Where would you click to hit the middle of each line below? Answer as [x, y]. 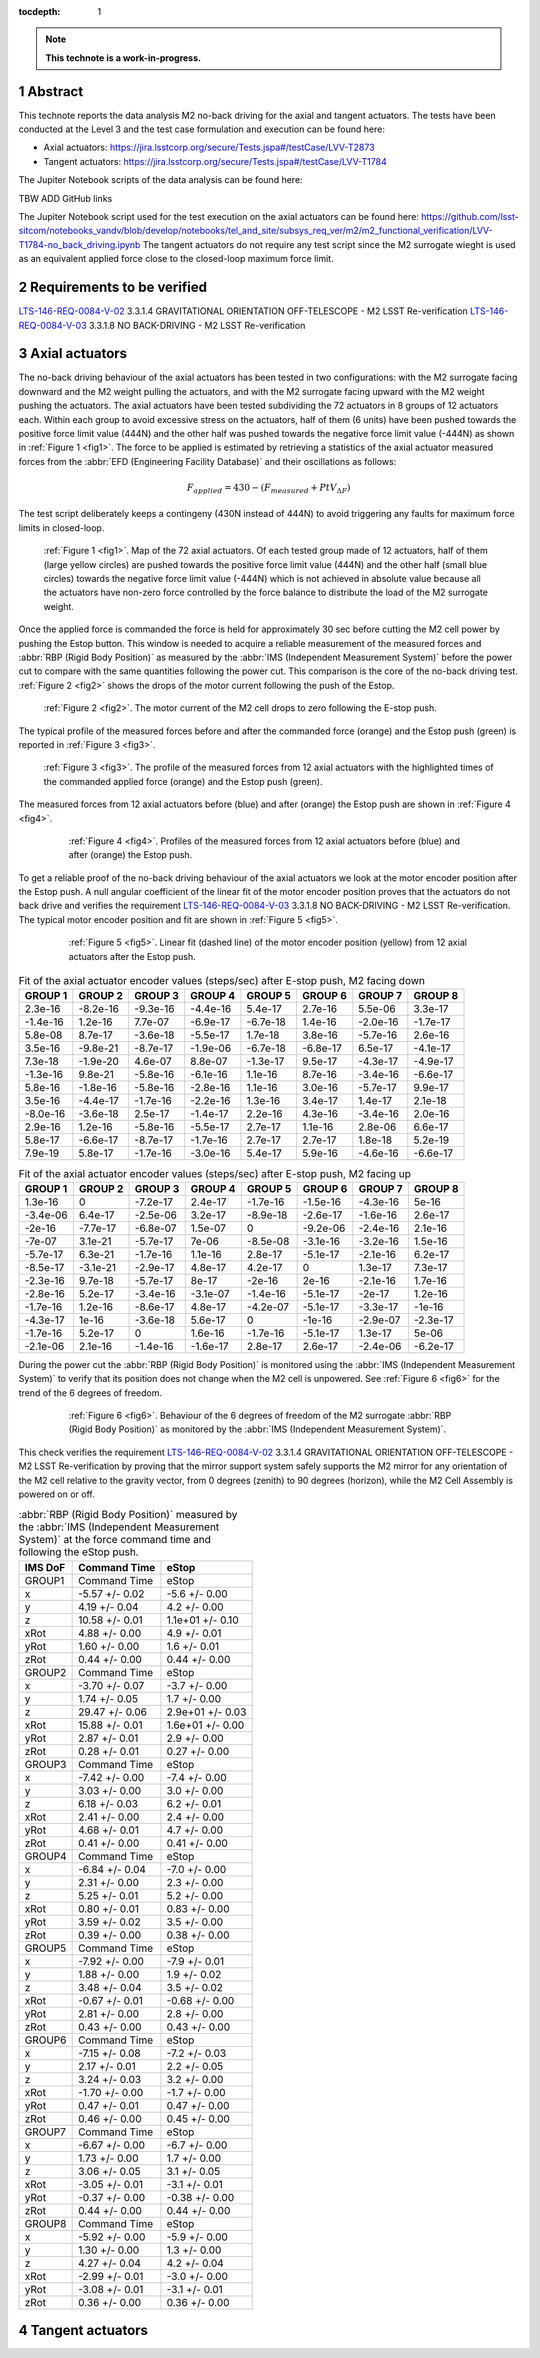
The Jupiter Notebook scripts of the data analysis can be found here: [161, 180]
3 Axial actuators [73, 353]
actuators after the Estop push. [132, 956]
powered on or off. [56, 1494]
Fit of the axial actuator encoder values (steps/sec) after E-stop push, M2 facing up [215, 1173]
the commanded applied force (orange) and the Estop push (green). [183, 781]
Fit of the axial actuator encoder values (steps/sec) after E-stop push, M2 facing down [221, 981]
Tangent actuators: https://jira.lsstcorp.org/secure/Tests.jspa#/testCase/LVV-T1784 [215, 161]
